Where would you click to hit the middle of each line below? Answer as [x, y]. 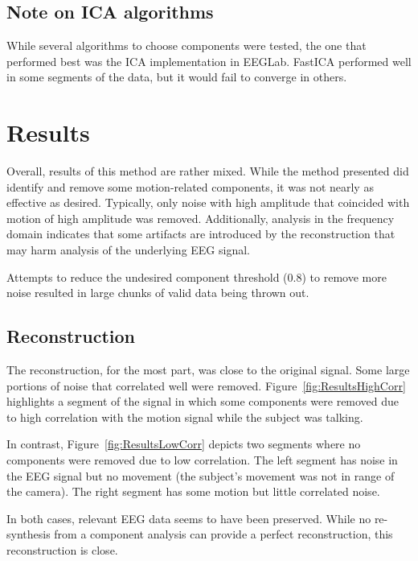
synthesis [29, 534]
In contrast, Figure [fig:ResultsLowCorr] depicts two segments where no [184, 444]
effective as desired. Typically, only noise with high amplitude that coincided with [208, 202]
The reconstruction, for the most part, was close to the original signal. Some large [208, 370]
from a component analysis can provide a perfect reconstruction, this [223, 534]
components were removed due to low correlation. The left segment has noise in [202, 460]
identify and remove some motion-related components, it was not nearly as [190, 186]
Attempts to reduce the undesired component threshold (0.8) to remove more [197, 276]
